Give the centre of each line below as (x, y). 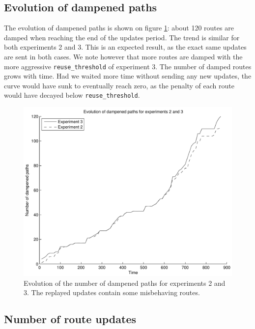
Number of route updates (70, 319)
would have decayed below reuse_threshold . (72, 95)
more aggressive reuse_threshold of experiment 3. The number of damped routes (128, 66)
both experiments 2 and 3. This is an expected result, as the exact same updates (125, 47)
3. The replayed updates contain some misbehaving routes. (112, 292)
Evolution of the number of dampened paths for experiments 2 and (125, 283)
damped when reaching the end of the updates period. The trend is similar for (122, 37)
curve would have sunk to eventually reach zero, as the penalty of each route (119, 85)
